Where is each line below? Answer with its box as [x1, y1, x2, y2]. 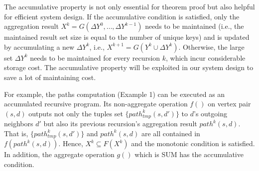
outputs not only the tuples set [28, 108, 123, 118]
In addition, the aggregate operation [4, 149, 115, 160]
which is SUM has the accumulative [134, 149, 244, 160]
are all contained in [141, 128, 200, 138]
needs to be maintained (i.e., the [145, 21, 244, 31]
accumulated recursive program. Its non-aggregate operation [4, 98, 188, 109]
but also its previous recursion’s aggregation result [43, 118, 197, 129]
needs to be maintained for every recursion [30, 52, 160, 63]
